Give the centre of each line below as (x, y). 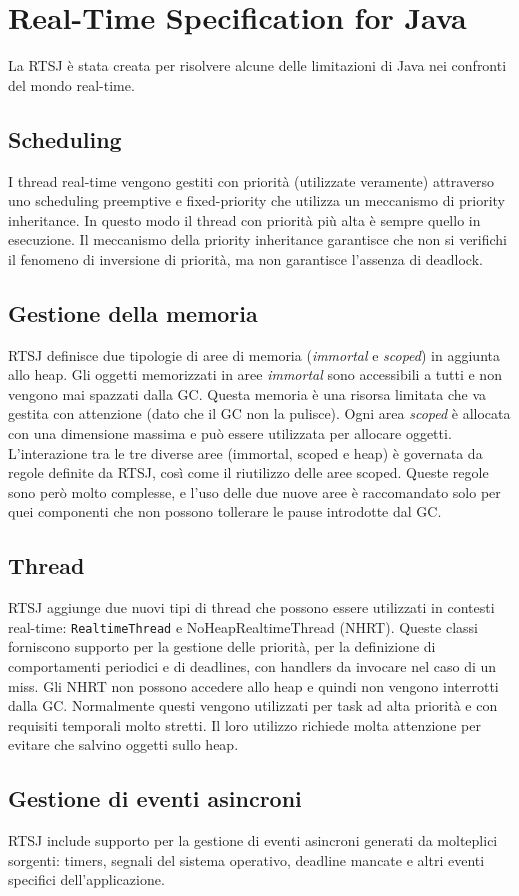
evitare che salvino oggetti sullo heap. (123, 744)
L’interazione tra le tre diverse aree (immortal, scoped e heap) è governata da (245, 452)
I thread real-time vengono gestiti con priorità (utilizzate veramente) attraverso (251, 180)
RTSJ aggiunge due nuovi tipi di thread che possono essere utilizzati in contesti (251, 607)
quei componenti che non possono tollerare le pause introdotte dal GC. (225, 511)
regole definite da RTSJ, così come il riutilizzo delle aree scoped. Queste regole (248, 472)
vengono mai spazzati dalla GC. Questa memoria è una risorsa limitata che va (247, 393)
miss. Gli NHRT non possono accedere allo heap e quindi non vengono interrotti (253, 685)
